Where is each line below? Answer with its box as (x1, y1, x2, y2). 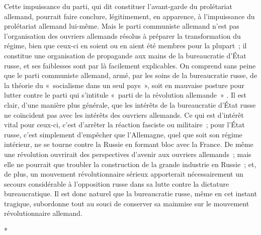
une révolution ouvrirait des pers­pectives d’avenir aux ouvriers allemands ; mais (4, 148, 251, 159)
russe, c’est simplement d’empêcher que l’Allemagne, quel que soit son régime (4, 129, 242, 139)
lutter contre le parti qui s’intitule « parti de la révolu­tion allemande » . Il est (4, 90, 246, 100)
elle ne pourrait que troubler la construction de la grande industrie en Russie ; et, (4, 159, 256, 169)
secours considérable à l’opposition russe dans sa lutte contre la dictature (4, 178, 229, 189)
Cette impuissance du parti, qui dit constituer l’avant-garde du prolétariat (4, 1, 232, 11)
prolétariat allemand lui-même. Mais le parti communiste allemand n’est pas (4, 21, 239, 31)
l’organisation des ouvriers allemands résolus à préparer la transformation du (4, 30, 241, 41)
